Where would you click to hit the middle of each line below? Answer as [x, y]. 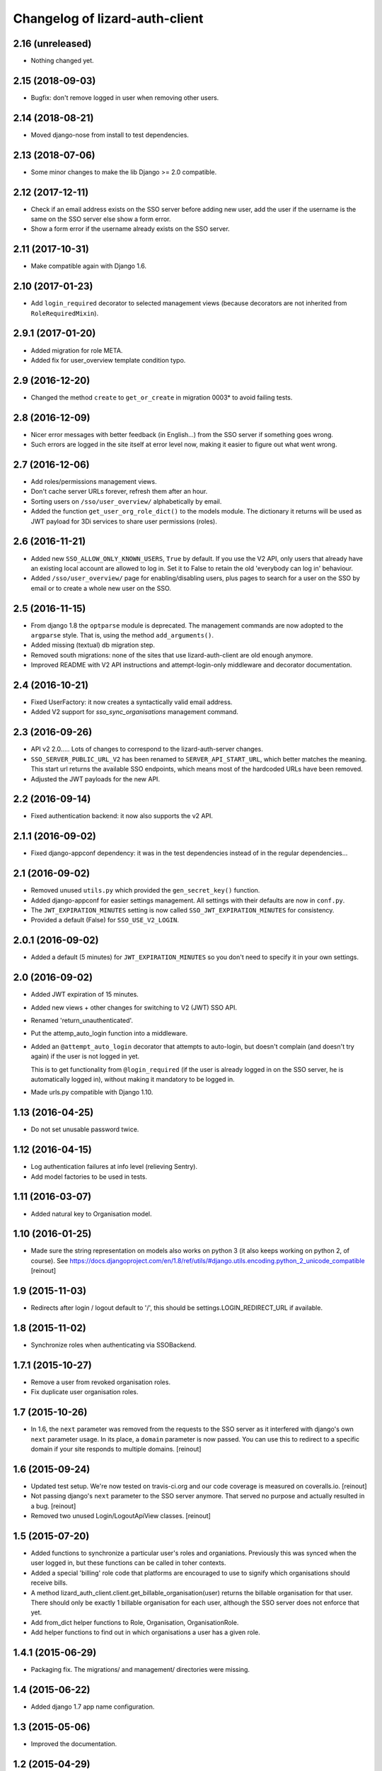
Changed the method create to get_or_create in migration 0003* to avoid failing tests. [162, 397]
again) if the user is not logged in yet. [85, 1056]
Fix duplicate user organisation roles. [85, 1392]
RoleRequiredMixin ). [65, 313]
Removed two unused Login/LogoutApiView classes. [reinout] [121, 1516]
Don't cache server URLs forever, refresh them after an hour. [119, 492]
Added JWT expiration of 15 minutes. [85, 995]
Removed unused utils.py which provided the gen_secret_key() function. [145, 890]
